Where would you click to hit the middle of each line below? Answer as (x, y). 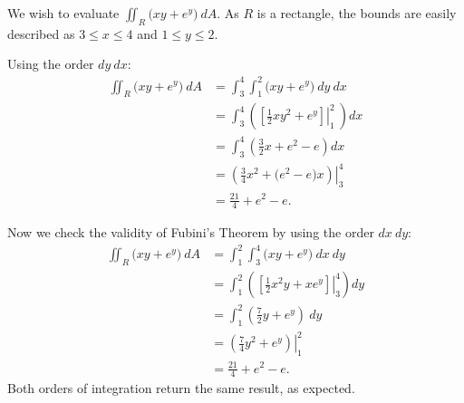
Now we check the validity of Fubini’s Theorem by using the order (191, 232)
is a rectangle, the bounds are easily (357, 13)
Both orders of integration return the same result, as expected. (181, 388)
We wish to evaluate (63, 13)
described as (41, 33)
